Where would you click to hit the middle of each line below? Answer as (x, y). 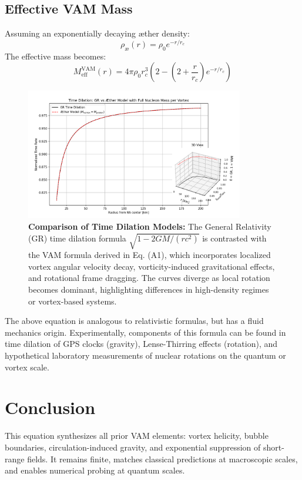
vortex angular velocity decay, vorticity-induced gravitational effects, (152, 266)
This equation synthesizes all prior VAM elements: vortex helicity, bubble (137, 436)
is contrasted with (234, 238)
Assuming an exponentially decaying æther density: (97, 33)
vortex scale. (27, 367)
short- (274, 447)
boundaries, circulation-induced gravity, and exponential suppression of (133, 447)
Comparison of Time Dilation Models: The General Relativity (150, 226)
